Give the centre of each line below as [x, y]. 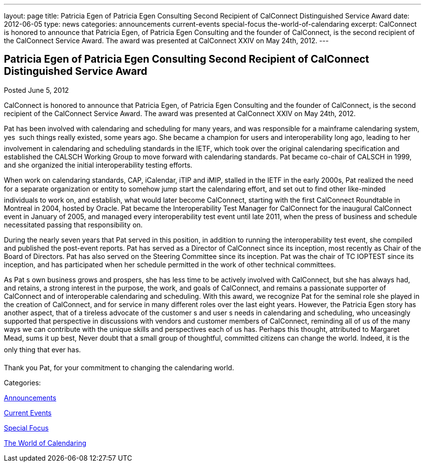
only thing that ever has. [42, 349]
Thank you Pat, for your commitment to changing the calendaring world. [119, 367]
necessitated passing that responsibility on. [73, 224]
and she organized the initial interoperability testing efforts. [98, 165]
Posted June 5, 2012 [36, 90]
